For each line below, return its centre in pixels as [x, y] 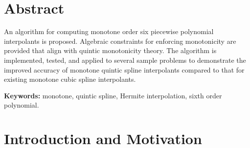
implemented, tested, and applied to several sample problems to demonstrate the [125, 60]
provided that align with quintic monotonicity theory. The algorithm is [110, 50]
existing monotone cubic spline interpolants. [70, 79]
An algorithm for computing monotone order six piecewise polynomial [109, 31]
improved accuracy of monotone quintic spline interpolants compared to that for [124, 69]
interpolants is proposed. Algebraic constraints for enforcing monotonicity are [120, 41]
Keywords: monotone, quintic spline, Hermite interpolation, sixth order [113, 95]
